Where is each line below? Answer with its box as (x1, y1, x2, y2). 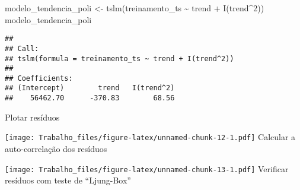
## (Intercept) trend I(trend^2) (5, 84, 175, 93)
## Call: (5, 44, 39, 53)
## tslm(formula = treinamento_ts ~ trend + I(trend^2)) (5, 54, 234, 63)
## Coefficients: (5, 74, 73, 83)
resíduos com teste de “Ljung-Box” (5, 174, 131, 186)
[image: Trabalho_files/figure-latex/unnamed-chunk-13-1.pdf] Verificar (5, 162, 289, 175)
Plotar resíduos (5, 110, 60, 123)
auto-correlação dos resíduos (5, 142, 107, 155)
